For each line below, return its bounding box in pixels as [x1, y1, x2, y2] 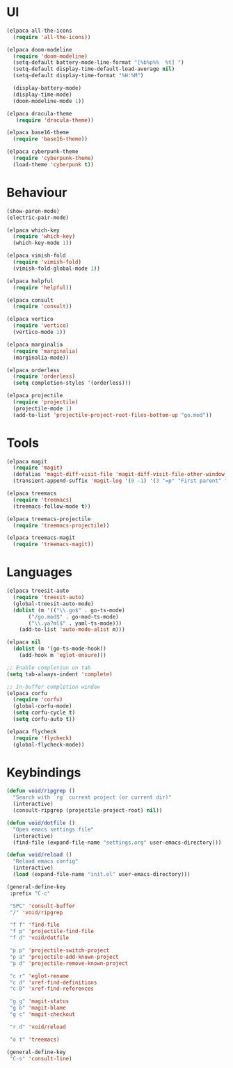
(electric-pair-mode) [6, 214, 70, 221]
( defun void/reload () [6, 852, 72, 859]
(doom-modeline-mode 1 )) [13, 97, 85, 104]
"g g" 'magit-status [9, 998, 70, 1005]
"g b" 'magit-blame [9, 1005, 67, 1012]
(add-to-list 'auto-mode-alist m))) [19, 626, 126, 633]
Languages [6, 564, 72, 580]
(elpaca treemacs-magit [6, 534, 76, 541]
